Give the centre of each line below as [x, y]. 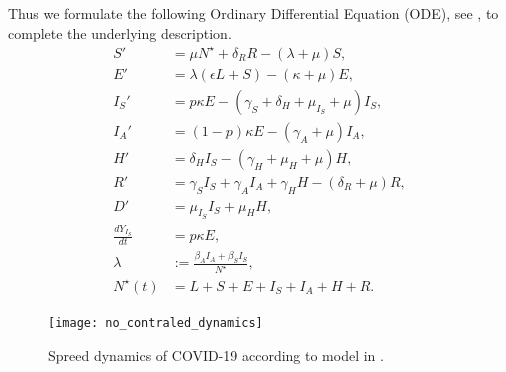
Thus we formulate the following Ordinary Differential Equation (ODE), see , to [253, 13]
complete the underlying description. [120, 32]
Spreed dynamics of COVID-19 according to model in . [216, 354]
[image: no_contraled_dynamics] [155, 322]
